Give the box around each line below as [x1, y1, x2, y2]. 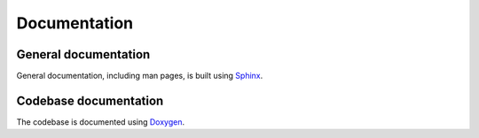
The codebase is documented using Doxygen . [16, 116, 185, 127]
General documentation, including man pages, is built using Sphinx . [16, 71, 263, 81]
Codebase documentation [16, 93, 164, 108]
